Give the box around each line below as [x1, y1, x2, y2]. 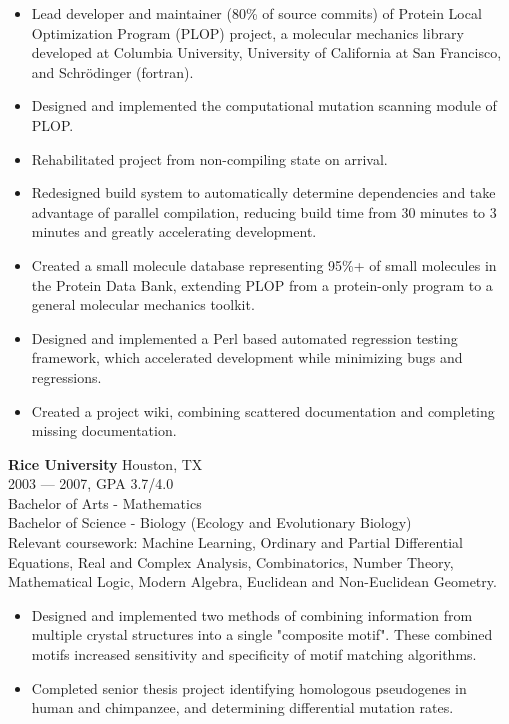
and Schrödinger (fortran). [31, 61, 194, 82]
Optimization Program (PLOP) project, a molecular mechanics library [31, 22, 464, 43]
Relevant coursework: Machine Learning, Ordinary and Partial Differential [8, 532, 463, 553]
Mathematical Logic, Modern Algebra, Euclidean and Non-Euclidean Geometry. [8, 571, 497, 592]
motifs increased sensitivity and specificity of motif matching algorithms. [31, 644, 477, 665]
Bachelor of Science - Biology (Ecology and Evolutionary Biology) [8, 512, 412, 533]
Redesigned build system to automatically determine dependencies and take [31, 182, 496, 203]
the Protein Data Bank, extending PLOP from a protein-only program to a [31, 274, 493, 295]
